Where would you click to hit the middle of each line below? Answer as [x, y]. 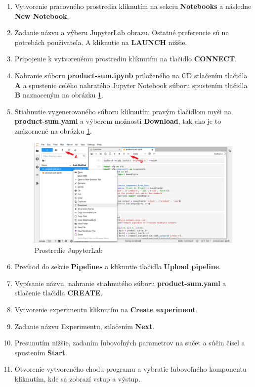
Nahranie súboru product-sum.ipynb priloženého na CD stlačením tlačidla [131, 75]
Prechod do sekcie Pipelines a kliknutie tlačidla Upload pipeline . [118, 266]
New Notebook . [42, 16]
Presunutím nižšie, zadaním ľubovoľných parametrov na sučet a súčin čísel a [130, 343]
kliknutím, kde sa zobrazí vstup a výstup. [78, 378]
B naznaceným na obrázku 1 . [59, 95]
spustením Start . [41, 352]
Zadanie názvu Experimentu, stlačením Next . [85, 326]
